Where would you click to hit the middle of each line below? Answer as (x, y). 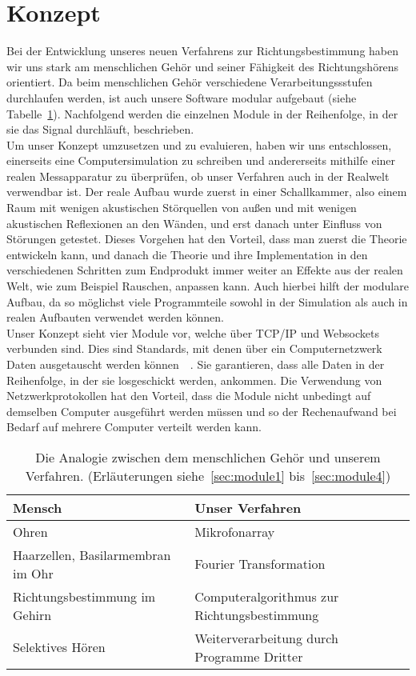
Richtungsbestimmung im (84, 596)
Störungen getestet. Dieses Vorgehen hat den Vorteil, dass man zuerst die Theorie (207, 239)
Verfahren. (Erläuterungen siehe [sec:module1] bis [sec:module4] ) (208, 475)
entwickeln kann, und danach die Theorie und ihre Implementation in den (187, 254)
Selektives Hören (59, 647)
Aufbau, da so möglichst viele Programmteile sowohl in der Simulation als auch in (207, 301)
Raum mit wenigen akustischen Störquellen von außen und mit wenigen (182, 208)
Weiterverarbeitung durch (266, 638)
